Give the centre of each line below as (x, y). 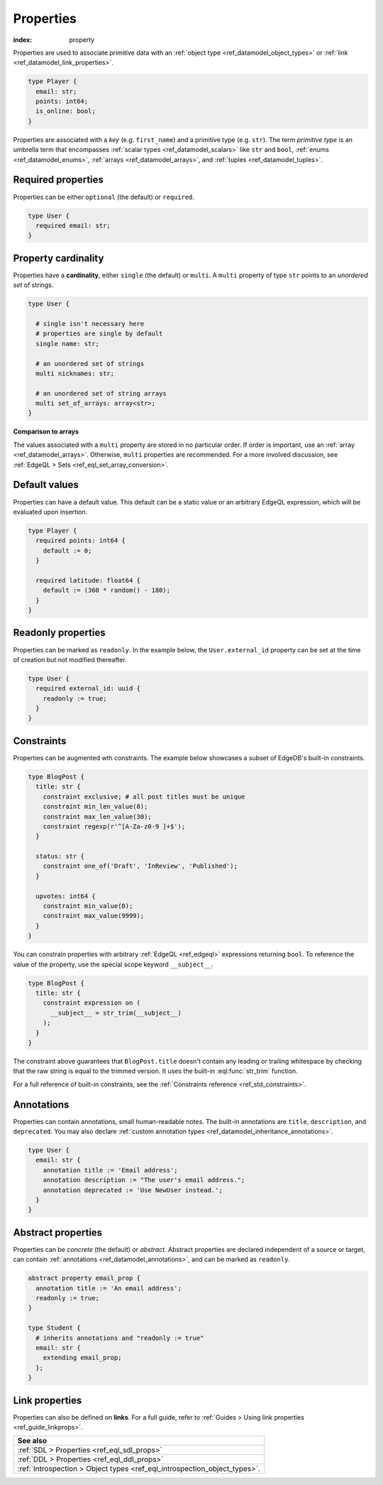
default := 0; (67, 550)
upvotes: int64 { (66, 896)
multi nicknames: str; (75, 373)
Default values (46, 485)
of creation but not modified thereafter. (70, 659)
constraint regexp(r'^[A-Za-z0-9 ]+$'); (114, 826)
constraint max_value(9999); (94, 916)
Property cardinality (59, 258)
